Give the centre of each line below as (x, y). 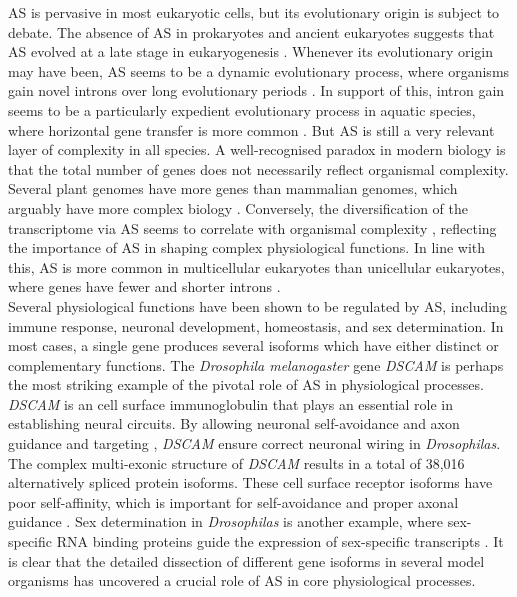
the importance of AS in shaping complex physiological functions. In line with (247, 247)
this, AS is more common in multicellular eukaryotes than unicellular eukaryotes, (256, 266)
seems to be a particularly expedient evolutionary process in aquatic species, (242, 109)
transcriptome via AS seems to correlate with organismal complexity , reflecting (252, 227)
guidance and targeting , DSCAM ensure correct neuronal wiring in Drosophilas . (254, 443)
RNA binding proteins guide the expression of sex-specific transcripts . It (280, 541)
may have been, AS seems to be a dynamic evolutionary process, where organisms (259, 70)
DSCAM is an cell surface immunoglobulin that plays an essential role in (231, 403)
